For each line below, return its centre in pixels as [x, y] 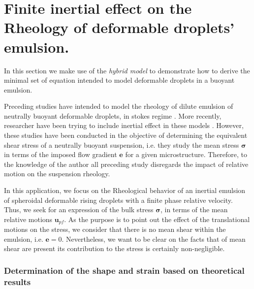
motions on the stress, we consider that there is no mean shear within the [115, 229]
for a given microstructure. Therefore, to [186, 154]
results [17, 281]
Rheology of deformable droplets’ [119, 27]
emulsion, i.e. [24, 239]
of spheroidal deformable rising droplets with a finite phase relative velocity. [118, 200]
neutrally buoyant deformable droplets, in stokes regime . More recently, [113, 115]
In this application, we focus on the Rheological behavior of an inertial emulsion [125, 190]
